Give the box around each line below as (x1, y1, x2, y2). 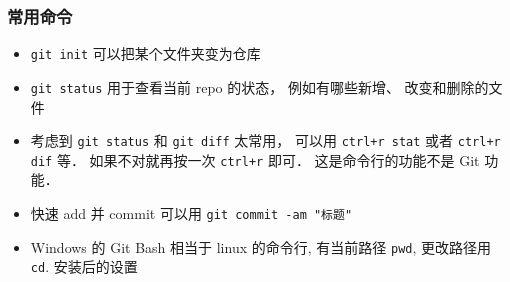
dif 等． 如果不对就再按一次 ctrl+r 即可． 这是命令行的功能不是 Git (30, 149, 480, 170)
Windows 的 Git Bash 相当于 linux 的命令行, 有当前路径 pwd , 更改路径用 (30, 236, 492, 257)
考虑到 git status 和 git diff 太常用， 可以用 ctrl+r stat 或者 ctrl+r (30, 130, 501, 151)
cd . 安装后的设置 (30, 256, 138, 277)
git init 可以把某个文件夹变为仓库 (30, 43, 261, 64)
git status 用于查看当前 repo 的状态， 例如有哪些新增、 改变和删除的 (30, 76, 489, 97)
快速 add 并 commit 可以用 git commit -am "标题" (30, 203, 353, 224)
